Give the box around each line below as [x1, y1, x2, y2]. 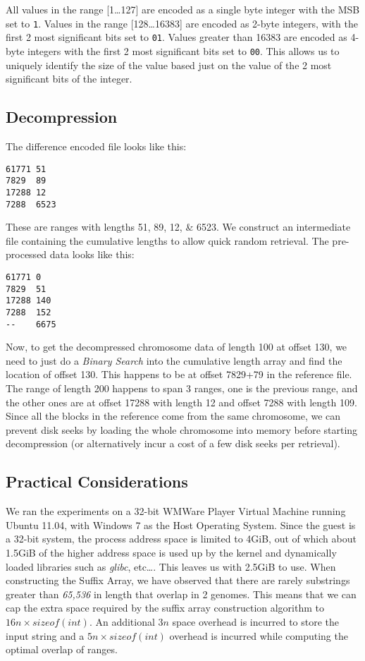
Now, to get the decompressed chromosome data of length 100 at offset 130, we [6, 339, 347, 354]
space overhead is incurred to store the [172, 614, 340, 629]
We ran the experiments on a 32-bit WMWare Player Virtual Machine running [6, 504, 346, 519]
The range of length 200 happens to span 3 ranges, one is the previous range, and [6, 381, 358, 396]
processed [6, 247, 47, 262]
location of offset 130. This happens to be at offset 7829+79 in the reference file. [6, 367, 352, 382]
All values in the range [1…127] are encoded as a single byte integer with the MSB [6, 2, 360, 16]
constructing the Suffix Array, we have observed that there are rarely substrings [6, 573, 350, 588]
